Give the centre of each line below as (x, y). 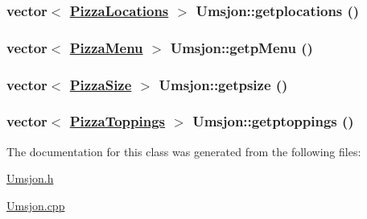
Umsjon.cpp (36, 205)
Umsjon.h (30, 178)
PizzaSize (101, 84)
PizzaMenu (106, 47)
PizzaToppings (118, 121)
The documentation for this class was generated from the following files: (184, 151)
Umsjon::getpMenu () (241, 47)
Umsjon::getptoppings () (273, 121)
